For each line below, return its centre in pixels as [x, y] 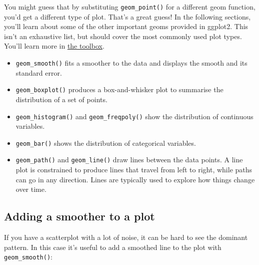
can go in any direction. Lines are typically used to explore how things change [135, 179]
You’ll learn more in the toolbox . [54, 46]
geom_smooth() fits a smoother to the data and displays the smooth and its [131, 63]
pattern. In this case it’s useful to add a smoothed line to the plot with [113, 247]
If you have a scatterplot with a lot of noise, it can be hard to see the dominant [126, 237]
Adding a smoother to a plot [79, 216]
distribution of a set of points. [61, 99]
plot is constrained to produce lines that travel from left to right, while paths [134, 170]
